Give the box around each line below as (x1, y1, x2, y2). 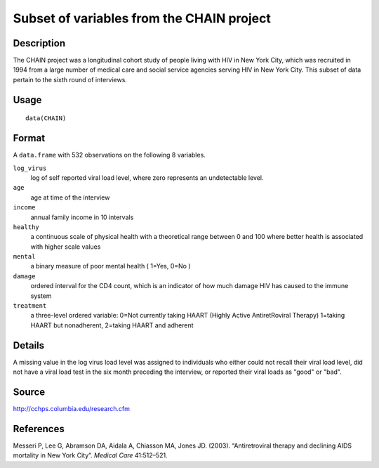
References (13, 422, 65, 435)
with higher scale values (30, 242, 101, 251)
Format (13, 132, 46, 144)
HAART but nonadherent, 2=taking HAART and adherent (30, 320, 194, 330)
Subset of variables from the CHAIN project (13, 11, 272, 26)
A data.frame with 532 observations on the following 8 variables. (13, 151, 206, 160)
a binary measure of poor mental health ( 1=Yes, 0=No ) (30, 262, 191, 271)
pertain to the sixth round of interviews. (13, 75, 128, 84)
